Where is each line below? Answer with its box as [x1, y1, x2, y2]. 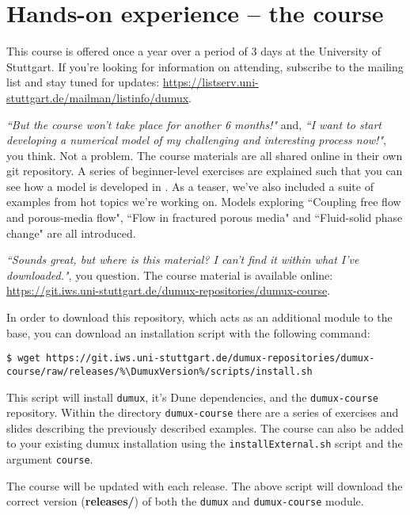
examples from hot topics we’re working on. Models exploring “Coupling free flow [6, 193, 401, 210]
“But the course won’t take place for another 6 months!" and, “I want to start [6, 116, 382, 132]
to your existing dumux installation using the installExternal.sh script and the [6, 435, 403, 452]
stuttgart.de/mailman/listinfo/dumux [6, 89, 189, 105]
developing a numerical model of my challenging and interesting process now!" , [6, 132, 386, 148]
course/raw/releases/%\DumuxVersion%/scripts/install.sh [6, 365, 313, 377]
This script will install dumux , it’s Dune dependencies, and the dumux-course [6, 388, 378, 405]
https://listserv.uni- [162, 74, 259, 90]
